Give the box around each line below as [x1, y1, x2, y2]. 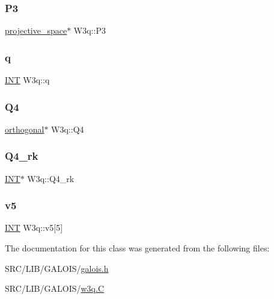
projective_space [5, 24, 67, 37]
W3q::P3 [73, 24, 106, 37]
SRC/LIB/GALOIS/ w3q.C [5, 282, 104, 295]
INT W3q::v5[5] [5, 221, 63, 234]
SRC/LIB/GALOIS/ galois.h [5, 262, 109, 274]
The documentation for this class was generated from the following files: [5, 242, 270, 254]
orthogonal [5, 122, 44, 135]
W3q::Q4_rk [27, 172, 75, 184]
